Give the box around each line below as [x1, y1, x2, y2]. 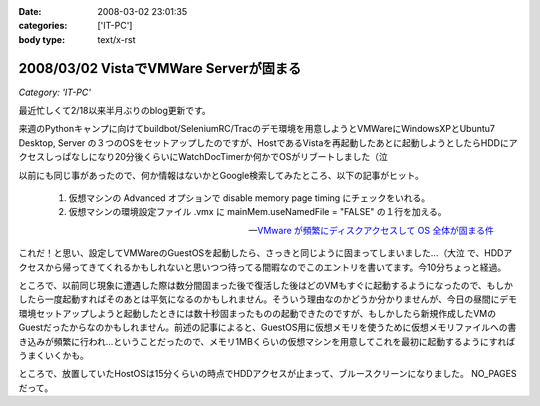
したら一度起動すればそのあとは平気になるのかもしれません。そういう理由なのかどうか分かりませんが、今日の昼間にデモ [18, 293, 517, 305]
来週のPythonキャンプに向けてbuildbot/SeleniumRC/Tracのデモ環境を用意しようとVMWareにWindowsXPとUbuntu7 [18, 123, 495, 135]
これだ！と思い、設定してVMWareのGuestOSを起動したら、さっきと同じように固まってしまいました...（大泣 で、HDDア [18, 247, 513, 259]
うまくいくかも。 [18, 349, 89, 361]
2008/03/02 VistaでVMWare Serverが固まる [18, 60, 302, 77]
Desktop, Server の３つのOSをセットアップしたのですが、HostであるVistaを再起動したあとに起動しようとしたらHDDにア [18, 136, 518, 149]
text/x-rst [97, 33, 136, 45]
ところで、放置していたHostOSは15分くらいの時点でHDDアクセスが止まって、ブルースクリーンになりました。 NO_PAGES [18, 368, 517, 380]
